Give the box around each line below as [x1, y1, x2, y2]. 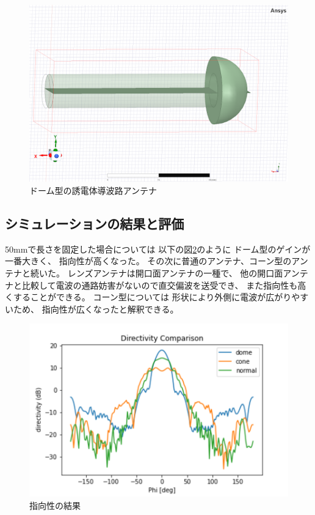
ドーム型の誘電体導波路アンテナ [29, 183, 157, 196]
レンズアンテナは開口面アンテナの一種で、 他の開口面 [67, 266, 283, 279]
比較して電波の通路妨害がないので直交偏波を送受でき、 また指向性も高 [21, 278, 306, 291]
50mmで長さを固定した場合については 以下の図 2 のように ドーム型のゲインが [5, 242, 311, 255]
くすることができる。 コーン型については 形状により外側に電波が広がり [5, 291, 292, 303]
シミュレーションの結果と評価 [5, 213, 184, 232]
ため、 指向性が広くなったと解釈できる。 [13, 302, 179, 315]
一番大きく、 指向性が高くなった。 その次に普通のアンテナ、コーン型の [5, 254, 292, 267]
